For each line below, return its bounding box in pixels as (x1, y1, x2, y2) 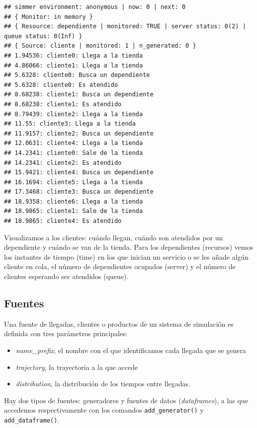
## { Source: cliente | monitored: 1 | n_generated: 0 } (4, 42, 196, 50)
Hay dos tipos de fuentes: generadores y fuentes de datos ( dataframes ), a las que (4, 395, 248, 405)
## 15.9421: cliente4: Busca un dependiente (4, 169, 154, 176)
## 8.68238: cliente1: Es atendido (4, 100, 122, 108)
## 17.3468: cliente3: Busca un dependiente (4, 188, 154, 196)
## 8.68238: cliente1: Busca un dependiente (4, 91, 154, 98)
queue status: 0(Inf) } (4, 32, 83, 40)
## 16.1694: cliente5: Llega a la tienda (4, 178, 143, 186)
